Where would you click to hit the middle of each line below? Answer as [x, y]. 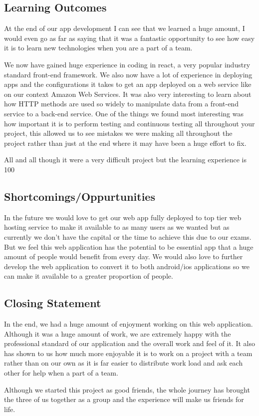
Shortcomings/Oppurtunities [80, 196]
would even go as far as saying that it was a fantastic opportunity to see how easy [129, 38]
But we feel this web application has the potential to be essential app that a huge [129, 246]
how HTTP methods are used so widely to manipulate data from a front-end [121, 104]
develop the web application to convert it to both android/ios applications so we [127, 266]
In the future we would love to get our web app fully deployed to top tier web [123, 217]
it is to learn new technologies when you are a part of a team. [98, 48]
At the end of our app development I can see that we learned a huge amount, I [125, 28]
